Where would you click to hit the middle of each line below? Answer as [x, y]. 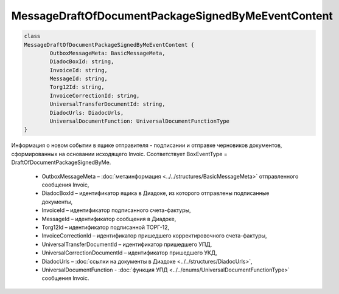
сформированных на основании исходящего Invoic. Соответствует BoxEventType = [119, 154]
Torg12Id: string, [77, 87]
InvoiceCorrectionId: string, [95, 95]
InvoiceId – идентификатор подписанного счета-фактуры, [116, 210]
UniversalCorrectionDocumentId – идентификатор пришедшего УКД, [129, 253]
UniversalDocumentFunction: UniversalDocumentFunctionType [140, 121]
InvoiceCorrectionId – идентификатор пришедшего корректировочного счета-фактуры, [154, 236]
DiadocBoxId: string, [82, 62]
